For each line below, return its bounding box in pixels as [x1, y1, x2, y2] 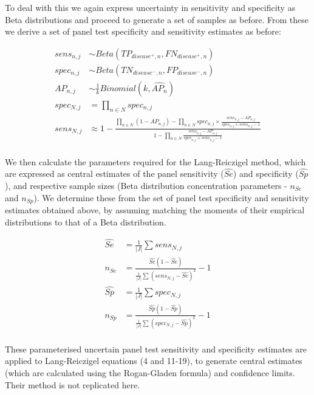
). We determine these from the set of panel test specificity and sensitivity [33, 191, 309, 204]
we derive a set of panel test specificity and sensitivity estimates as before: [5, 25, 281, 38]
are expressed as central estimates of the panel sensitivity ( [5, 167, 224, 180]
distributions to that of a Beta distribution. [5, 215, 166, 228]
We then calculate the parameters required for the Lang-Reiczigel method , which [5, 155, 306, 168]
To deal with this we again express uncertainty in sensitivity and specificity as [5, 1, 296, 13]
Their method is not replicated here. [5, 378, 140, 391]
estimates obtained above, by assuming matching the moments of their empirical [5, 204, 305, 216]
